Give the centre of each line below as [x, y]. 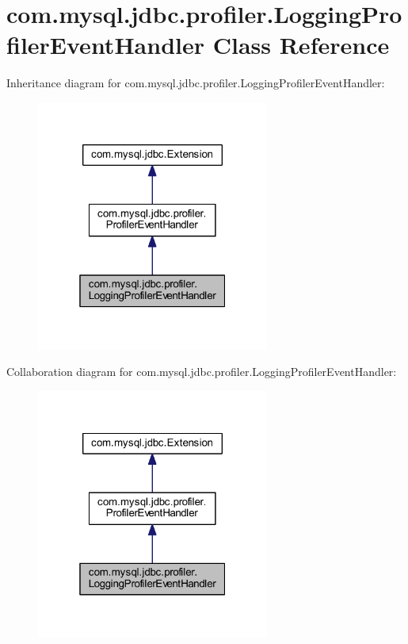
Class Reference [301, 45]
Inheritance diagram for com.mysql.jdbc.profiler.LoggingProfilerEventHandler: [196, 83]
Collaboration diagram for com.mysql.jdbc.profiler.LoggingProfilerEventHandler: [202, 372]
